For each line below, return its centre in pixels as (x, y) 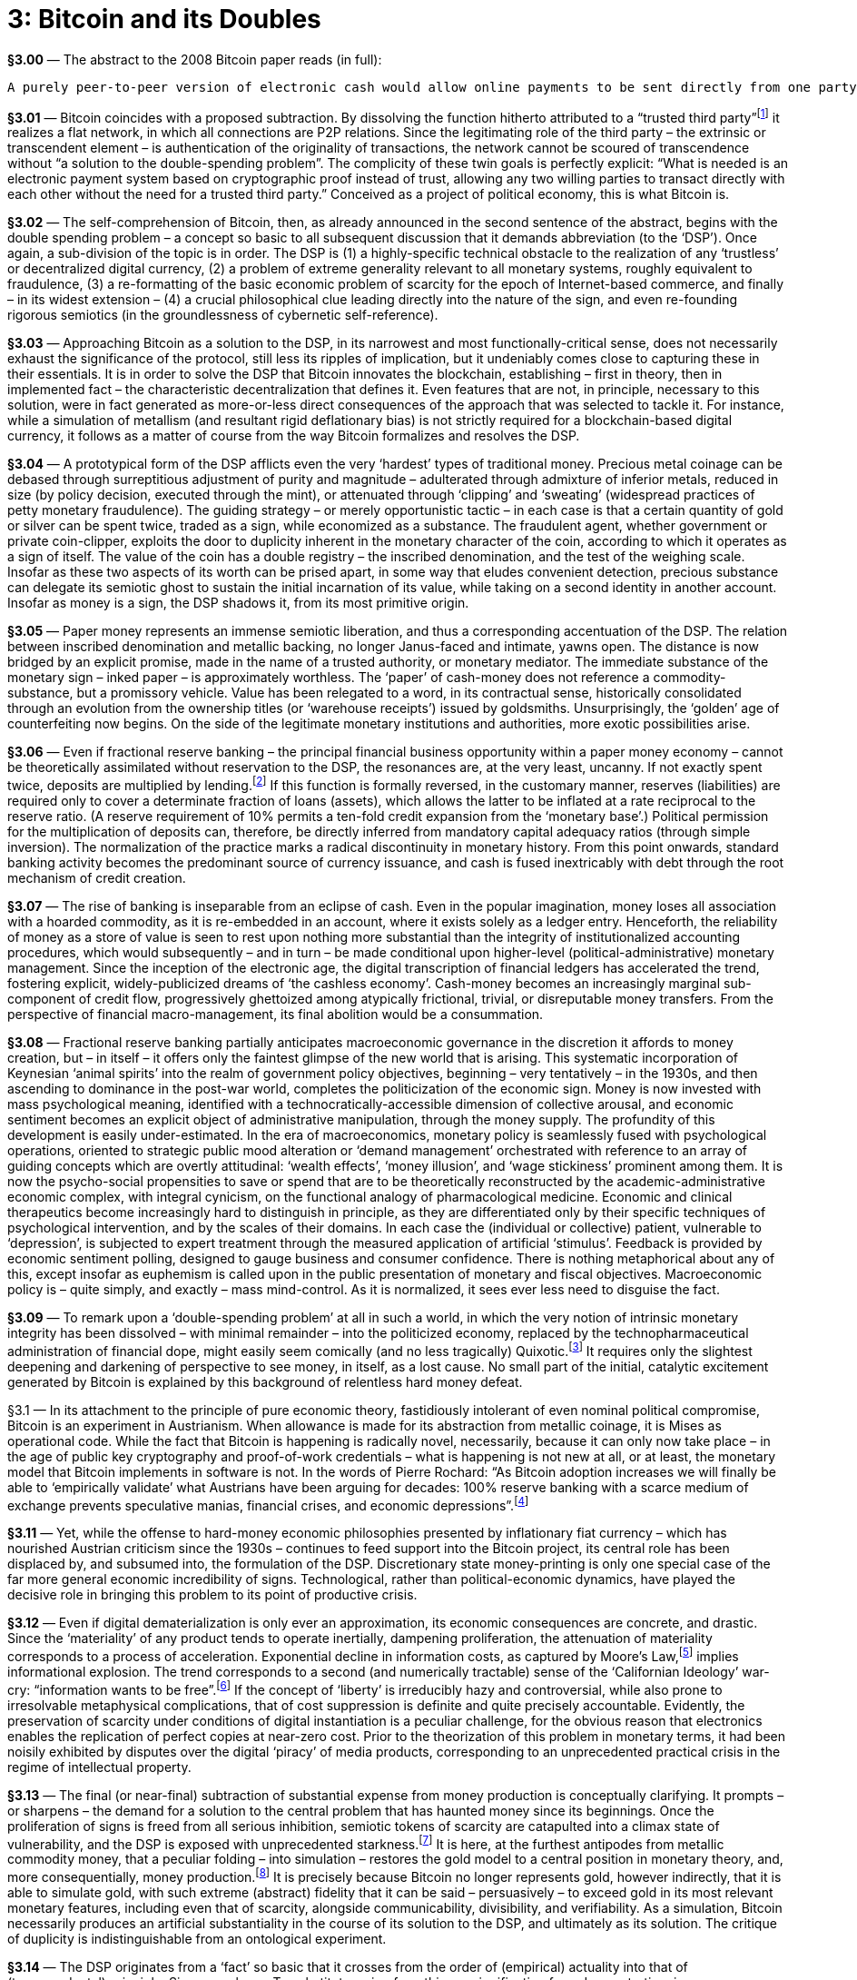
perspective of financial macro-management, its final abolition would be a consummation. (276, 1015)
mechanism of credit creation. (97, 878)
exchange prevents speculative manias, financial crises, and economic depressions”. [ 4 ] (268, 1504)
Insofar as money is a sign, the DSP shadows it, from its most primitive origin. (238, 603)
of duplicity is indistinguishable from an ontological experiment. (197, 1939)
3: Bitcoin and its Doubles (164, 19)
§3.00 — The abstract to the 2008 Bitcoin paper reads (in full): (195, 59)
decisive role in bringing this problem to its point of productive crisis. (212, 1595)
